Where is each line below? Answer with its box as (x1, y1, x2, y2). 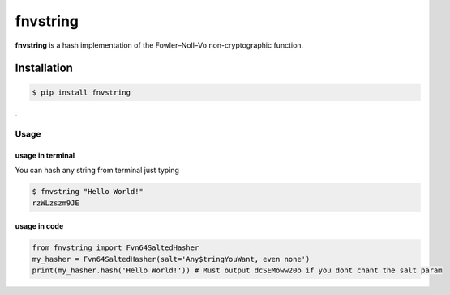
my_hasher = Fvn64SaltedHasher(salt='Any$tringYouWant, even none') (32, 255, 311, 263)
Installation (15, 61, 73, 75)
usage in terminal (15, 150, 75, 161)
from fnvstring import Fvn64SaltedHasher (32, 243, 199, 252)
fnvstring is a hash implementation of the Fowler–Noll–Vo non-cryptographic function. (15, 40, 304, 50)
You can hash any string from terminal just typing (15, 166, 180, 175)
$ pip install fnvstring (32, 87, 131, 97)
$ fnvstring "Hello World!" (32, 187, 144, 196)
